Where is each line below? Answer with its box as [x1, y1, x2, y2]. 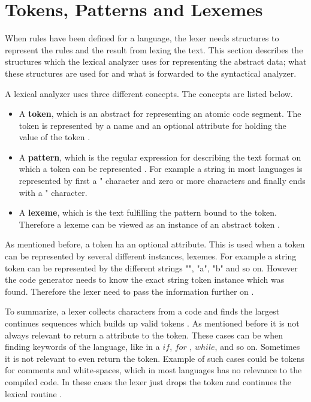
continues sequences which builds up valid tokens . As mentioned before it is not [5, 317, 300, 329]
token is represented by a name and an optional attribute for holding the [19, 119, 286, 131]
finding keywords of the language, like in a [5, 340, 160, 353]
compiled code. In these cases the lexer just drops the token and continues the [5, 375, 292, 388]
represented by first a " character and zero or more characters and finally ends [19, 174, 306, 187]
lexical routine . [5, 387, 62, 400]
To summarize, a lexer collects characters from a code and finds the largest [5, 305, 280, 318]
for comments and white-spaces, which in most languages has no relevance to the [5, 364, 302, 376]
